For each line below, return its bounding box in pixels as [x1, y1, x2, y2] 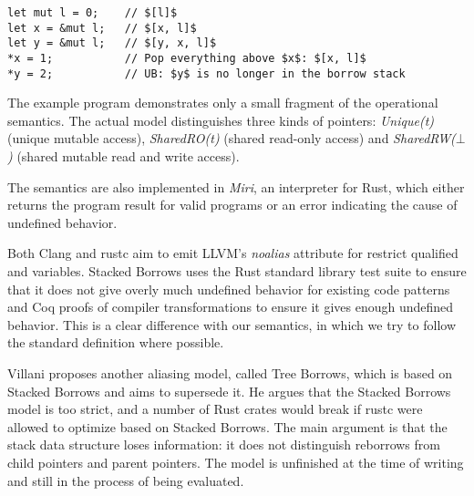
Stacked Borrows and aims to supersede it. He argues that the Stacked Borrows [7, 381, 451, 400]
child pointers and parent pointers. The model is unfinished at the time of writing [7, 452, 464, 471]
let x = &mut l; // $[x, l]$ [7, 21, 197, 35]
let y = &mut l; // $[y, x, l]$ [7, 36, 217, 50]
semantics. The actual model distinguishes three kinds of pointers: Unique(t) [7, 110, 435, 129]
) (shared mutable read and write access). [7, 147, 240, 166]
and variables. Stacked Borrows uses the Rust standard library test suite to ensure [7, 262, 467, 281]
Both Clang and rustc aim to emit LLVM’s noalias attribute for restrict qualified [7, 243, 459, 263]
